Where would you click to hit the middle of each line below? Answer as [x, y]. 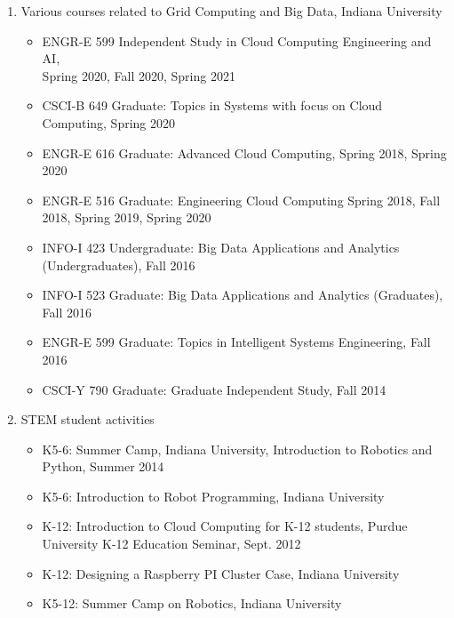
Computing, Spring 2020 [109, 122]
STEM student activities [88, 419]
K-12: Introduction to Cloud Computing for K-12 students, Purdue [225, 526]
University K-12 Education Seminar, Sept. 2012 [171, 544]
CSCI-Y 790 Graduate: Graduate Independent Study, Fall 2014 [214, 389]
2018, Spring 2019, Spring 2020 [127, 217]
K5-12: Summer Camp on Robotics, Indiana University [192, 603]
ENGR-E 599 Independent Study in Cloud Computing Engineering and [237, 40]
